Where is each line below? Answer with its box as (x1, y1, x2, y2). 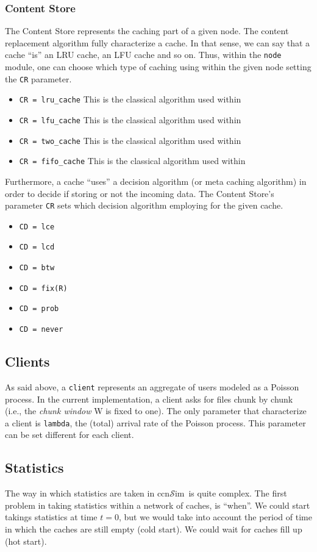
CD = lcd (19, 243, 55, 252)
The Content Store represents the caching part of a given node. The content (5, 24, 289, 37)
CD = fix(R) (19, 284, 68, 293)
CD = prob (19, 304, 59, 314)
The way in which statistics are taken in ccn (5, 487, 170, 500)
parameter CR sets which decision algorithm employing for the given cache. (5, 199, 283, 212)
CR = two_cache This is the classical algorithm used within (19, 134, 241, 146)
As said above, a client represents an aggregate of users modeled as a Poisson (5, 380, 299, 393)
